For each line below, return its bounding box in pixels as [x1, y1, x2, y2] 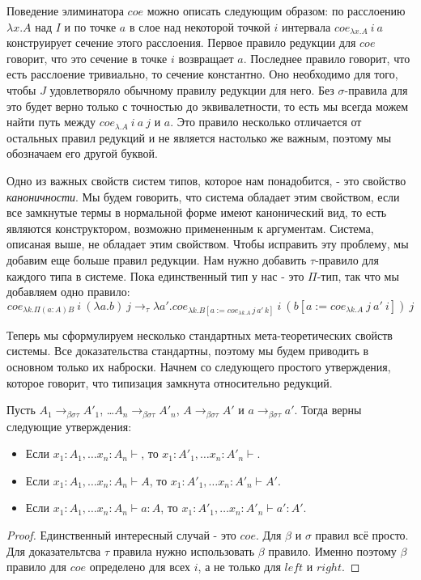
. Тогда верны [294, 401, 362, 418]
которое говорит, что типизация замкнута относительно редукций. [6, 374, 333, 391]
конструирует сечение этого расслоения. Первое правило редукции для [6, 34, 356, 51]
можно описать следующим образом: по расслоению [147, 2, 406, 19]
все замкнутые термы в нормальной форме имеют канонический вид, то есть [6, 204, 387, 221]
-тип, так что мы [317, 267, 399, 284]
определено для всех [89, 558, 191, 575]
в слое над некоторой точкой [129, 18, 270, 35]
